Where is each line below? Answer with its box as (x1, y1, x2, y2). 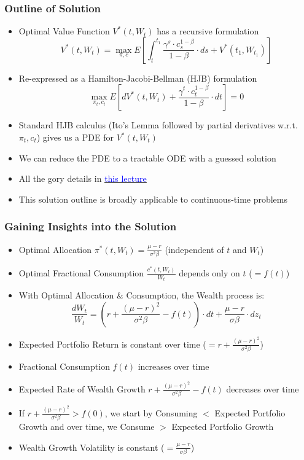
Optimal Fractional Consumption (18, 266, 144, 279)
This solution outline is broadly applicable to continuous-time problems (18, 192, 288, 205)
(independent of (165, 243, 224, 255)
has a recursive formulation (157, 25, 259, 37)
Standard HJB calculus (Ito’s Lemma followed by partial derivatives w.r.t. (18, 119, 298, 131)
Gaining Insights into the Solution (4, 219, 177, 234)
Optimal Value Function (18, 25, 110, 37)
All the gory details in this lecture (18, 172, 147, 185)
